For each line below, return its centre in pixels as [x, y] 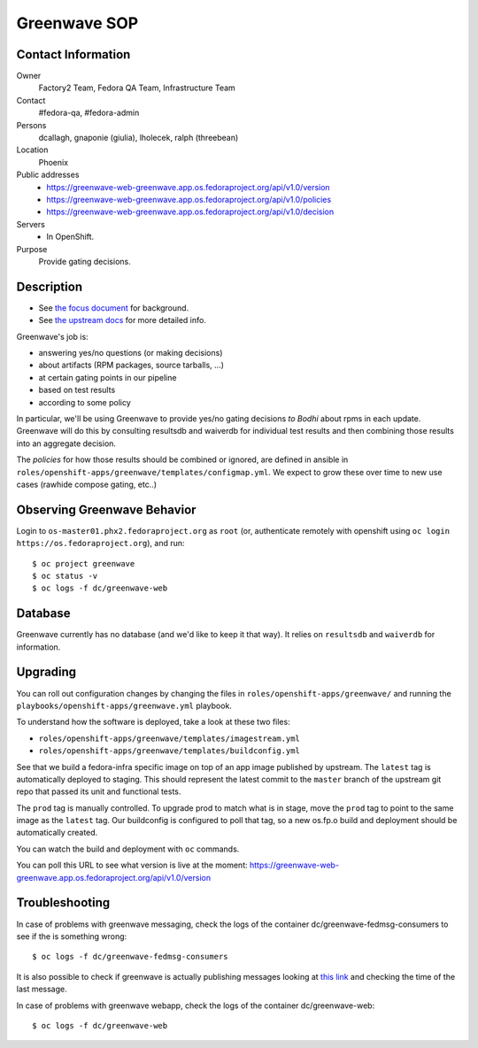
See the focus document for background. [114, 308]
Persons [31, 125]
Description [50, 286]
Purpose [32, 249]
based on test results [77, 390]
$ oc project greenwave [84, 563]
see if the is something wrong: [72, 936]
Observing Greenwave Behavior [106, 509]
